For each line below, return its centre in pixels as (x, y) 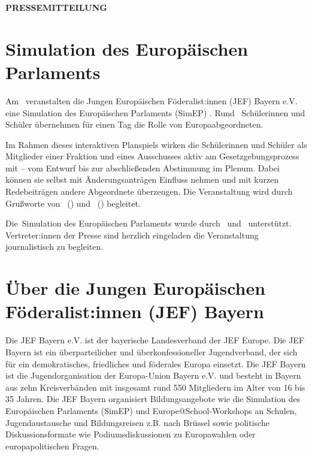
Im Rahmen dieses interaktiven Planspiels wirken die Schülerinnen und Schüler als (156, 144)
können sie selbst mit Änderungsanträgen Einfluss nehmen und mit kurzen (142, 179)
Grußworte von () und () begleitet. (73, 203)
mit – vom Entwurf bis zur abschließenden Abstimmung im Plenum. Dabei (143, 167)
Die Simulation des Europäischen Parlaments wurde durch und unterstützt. (149, 223)
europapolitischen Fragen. (52, 446)
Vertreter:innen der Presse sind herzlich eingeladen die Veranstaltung (132, 235)
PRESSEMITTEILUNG (56, 7)
